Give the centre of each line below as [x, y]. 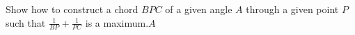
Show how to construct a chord [72, 9]
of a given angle [199, 9]
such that [26, 22]
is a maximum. [117, 22]
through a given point [292, 9]
